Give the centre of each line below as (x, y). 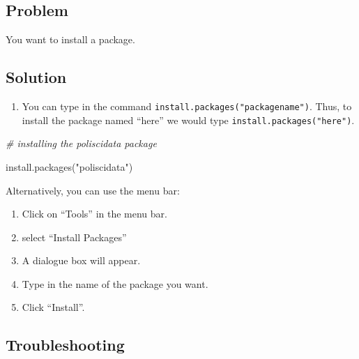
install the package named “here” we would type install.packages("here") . (188, 120)
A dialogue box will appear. (81, 260)
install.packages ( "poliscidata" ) (69, 166)
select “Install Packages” (74, 237)
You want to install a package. (70, 39)
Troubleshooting (65, 345)
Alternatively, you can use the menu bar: (93, 190)
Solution (36, 77)
